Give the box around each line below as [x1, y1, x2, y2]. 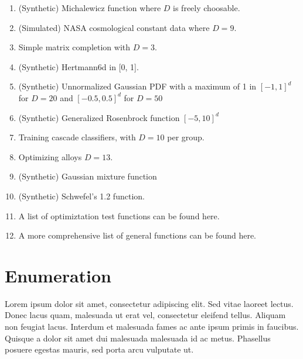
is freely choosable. [173, 2, 240, 13]
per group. [167, 131, 205, 143]
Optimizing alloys [18, 150, 82, 163]
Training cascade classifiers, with [18, 131, 136, 143]
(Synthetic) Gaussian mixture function [18, 170, 157, 182]
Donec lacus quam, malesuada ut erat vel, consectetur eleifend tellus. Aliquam [5, 309, 286, 321]
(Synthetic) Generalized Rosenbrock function [18, 111, 180, 123]
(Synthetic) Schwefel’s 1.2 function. [18, 189, 145, 202]
